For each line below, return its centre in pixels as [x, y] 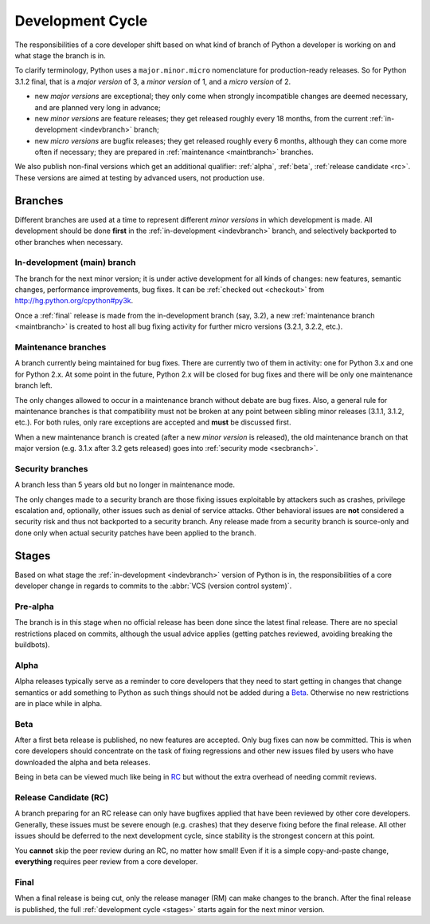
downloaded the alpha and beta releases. [82, 762]
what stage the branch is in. [61, 55]
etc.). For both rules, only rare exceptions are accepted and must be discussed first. [153, 422]
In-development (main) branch [75, 263]
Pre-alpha [35, 606]
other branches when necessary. [69, 242]
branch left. [34, 385]
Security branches [51, 468]
